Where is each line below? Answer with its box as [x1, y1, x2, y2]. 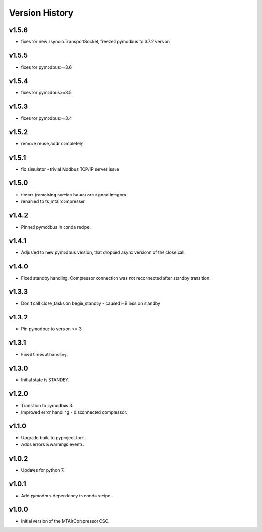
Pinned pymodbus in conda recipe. [21, 224, 91, 230]
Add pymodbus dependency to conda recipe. [21, 493, 112, 498]
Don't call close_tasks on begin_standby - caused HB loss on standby [21, 301, 160, 306]
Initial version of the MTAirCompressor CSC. [21, 518, 110, 524]
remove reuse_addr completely [21, 141, 83, 146]
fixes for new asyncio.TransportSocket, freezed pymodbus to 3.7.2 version [21, 39, 170, 45]
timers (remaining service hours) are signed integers [21, 192, 126, 197]
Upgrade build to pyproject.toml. [21, 435, 86, 441]
